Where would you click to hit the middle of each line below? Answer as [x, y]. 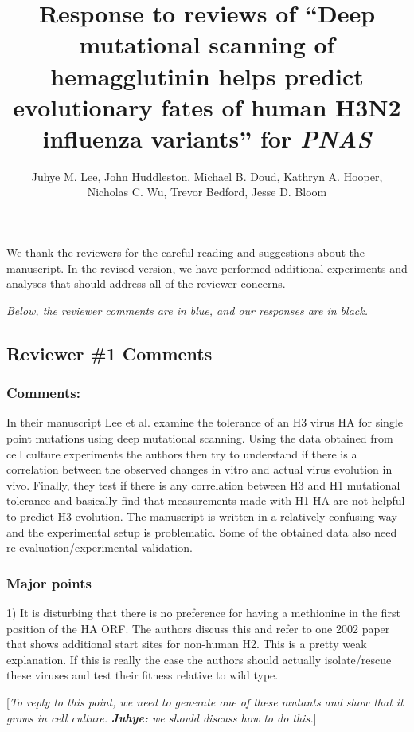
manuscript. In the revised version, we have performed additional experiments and [207, 268]
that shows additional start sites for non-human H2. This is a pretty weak [187, 644]
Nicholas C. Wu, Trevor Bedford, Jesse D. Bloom [207, 192]
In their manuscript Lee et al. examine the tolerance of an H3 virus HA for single [205, 422]
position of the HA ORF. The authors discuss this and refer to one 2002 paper [198, 628]
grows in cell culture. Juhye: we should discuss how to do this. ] [162, 717]
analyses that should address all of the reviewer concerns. [146, 283]
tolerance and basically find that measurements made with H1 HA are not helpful [206, 500]
